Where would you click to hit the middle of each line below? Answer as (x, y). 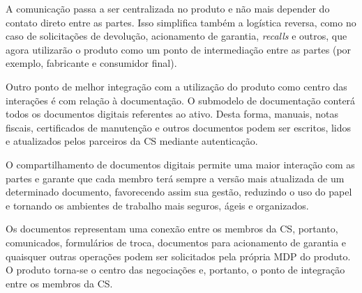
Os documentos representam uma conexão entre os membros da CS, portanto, (172, 229)
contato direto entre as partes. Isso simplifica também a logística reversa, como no (181, 22)
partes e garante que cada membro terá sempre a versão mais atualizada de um (175, 178)
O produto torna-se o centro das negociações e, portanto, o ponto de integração (175, 270)
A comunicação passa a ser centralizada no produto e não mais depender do (168, 8)
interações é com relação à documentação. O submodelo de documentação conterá (181, 100)
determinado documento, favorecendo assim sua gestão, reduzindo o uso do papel (179, 192)
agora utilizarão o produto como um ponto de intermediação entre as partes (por (179, 49)
